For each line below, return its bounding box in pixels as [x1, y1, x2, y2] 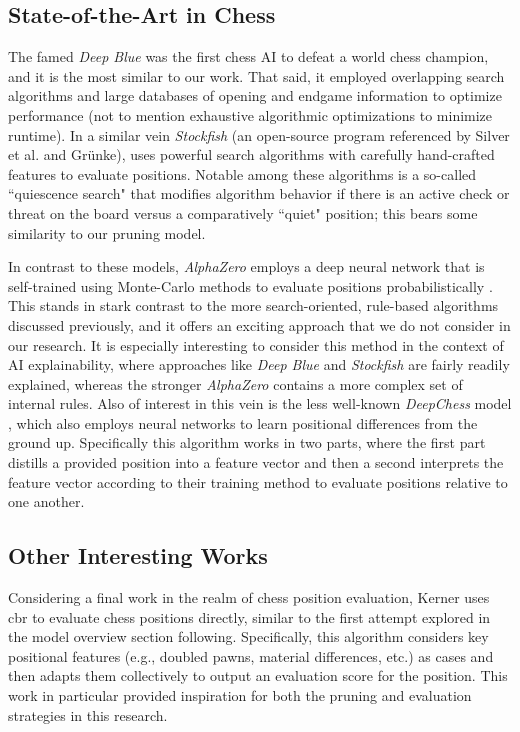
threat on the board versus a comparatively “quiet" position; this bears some [8, 202, 478, 223]
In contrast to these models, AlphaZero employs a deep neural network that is [8, 256, 485, 277]
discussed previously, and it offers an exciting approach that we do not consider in [8, 314, 511, 335]
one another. [8, 491, 85, 512]
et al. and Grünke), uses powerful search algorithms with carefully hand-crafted [8, 144, 495, 165]
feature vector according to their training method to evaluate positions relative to [8, 471, 508, 492]
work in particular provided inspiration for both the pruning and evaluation [8, 685, 472, 706]
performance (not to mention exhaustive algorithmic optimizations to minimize [8, 104, 493, 125]
